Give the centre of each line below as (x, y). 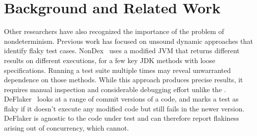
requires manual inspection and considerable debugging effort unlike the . (115, 89)
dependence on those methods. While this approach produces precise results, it (124, 80)
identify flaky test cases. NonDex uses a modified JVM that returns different (122, 51)
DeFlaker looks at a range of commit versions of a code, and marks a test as (121, 99)
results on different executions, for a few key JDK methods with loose (110, 60)
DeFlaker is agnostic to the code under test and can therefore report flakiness (122, 118)
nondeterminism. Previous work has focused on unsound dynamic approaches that (128, 41)
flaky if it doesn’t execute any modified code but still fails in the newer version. (124, 108)
